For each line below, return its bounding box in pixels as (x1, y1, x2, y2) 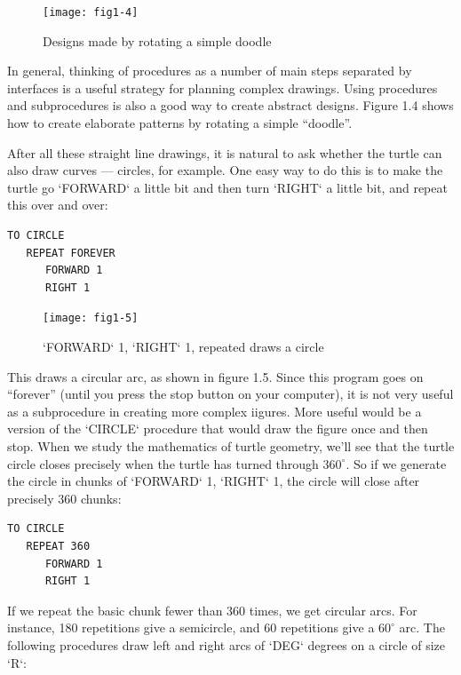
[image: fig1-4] (43, 6, 139, 19)
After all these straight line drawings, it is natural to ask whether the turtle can (7, 143, 442, 162)
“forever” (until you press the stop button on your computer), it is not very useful (7, 385, 454, 403)
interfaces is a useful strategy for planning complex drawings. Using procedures (7, 78, 438, 97)
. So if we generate (346, 454, 447, 472)
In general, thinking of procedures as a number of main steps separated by (7, 61, 412, 80)
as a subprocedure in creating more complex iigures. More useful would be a (7, 401, 422, 420)
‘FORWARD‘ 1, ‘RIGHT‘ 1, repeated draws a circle (43, 337, 324, 356)
